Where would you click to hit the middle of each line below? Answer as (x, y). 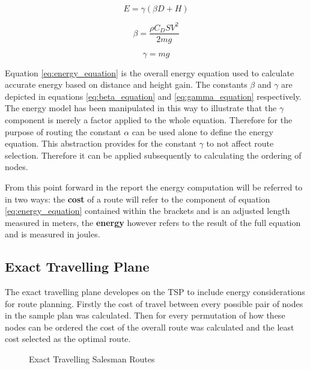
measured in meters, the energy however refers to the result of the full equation (153, 222)
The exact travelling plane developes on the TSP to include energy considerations (155, 292)
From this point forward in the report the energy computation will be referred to (154, 187)
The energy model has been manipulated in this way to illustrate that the (141, 108)
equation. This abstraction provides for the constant (101, 143)
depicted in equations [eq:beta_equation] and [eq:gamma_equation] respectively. (153, 96)
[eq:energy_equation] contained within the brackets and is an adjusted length (147, 211)
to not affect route (240, 143)
